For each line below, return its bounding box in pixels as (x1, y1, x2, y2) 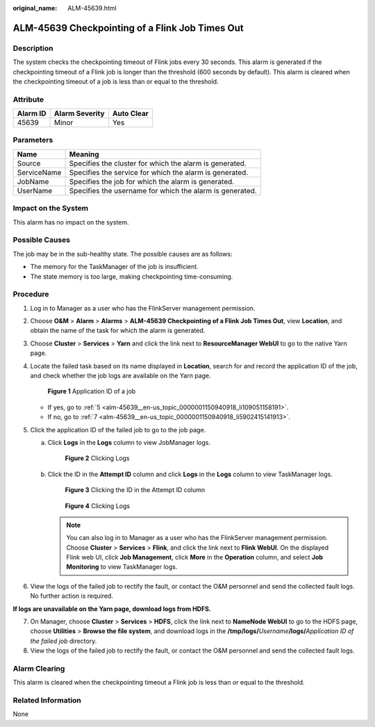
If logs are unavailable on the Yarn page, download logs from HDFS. (12, 605, 212, 613)
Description (12, 43, 53, 53)
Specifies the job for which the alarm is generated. (69, 177, 235, 186)
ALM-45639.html (67, 4, 117, 12)
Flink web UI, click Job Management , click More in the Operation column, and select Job (66, 553, 323, 562)
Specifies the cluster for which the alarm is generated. (69, 158, 247, 168)
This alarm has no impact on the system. (12, 218, 129, 226)
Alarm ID (17, 108, 47, 118)
